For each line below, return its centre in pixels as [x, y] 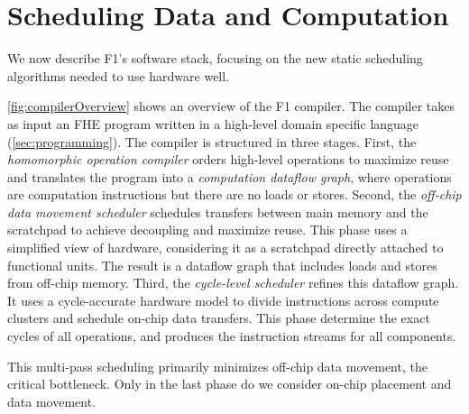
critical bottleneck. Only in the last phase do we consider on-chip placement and [230, 384]
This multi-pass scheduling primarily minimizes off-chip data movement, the [217, 366]
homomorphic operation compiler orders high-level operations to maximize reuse [228, 159]
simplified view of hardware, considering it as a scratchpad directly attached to [225, 248]
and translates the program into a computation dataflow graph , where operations [230, 176]
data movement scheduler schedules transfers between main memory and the [218, 212]
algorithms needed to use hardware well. [119, 75]
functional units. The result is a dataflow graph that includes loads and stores [222, 265]
